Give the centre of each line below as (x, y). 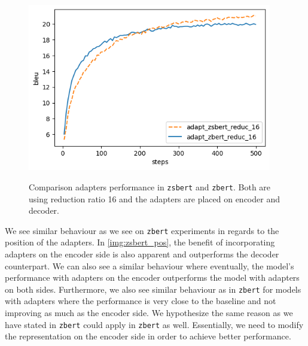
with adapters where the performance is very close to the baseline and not (141, 301)
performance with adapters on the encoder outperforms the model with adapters (152, 277)
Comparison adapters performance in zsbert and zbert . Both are (150, 186)
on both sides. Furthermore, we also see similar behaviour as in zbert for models (153, 289)
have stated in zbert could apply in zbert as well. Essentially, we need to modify (154, 324)
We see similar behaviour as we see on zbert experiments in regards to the (142, 230)
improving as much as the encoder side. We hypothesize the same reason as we (149, 313)
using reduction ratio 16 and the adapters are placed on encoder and (154, 198)
